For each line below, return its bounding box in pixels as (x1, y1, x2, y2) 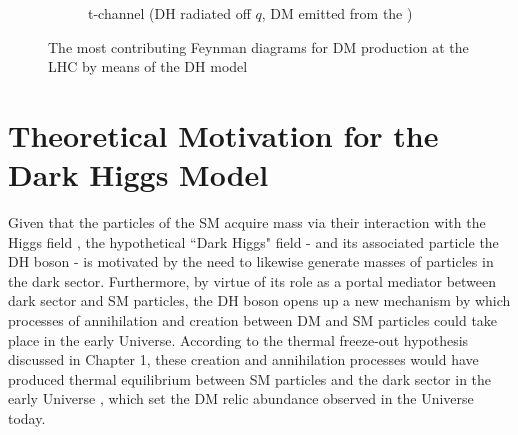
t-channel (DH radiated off (88, 3, 251, 23)
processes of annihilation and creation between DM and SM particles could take (8, 310, 498, 331)
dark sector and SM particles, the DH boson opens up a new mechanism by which (8, 290, 511, 311)
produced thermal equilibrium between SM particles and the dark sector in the (8, 368, 492, 389)
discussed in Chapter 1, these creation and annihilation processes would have (8, 349, 479, 370)
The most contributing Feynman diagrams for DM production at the (48, 36, 469, 57)
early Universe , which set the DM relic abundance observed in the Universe (8, 388, 474, 409)
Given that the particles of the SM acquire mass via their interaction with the (8, 212, 486, 233)
